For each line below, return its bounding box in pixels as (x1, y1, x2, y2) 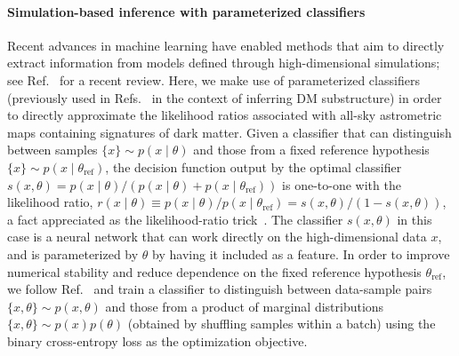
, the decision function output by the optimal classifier (105, 157, 402, 176)
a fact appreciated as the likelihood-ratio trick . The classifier (7, 210, 343, 228)
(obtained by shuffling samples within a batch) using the (127, 314, 436, 333)
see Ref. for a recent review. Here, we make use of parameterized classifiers (7, 70, 420, 89)
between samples (7, 140, 98, 159)
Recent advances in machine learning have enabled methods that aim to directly (7, 36, 445, 54)
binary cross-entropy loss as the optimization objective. (7, 331, 308, 350)
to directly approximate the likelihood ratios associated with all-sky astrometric (7, 106, 442, 124)
